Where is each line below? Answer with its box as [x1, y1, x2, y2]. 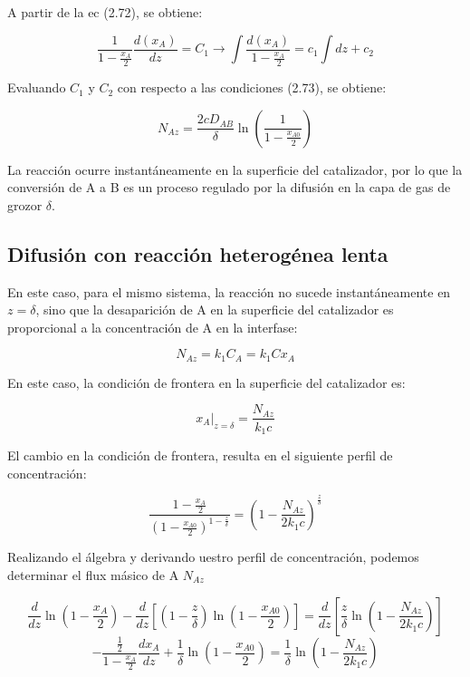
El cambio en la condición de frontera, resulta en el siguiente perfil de [7, 445, 393, 464]
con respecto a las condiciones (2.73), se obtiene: [117, 78, 387, 97]
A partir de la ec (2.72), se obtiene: [7, 3, 203, 21]
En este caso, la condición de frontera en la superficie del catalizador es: [7, 372, 406, 392]
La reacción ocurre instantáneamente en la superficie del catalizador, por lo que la [7, 160, 463, 179]
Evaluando [7, 78, 66, 97]
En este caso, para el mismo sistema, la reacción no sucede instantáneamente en [7, 282, 451, 301]
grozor [7, 195, 43, 214]
